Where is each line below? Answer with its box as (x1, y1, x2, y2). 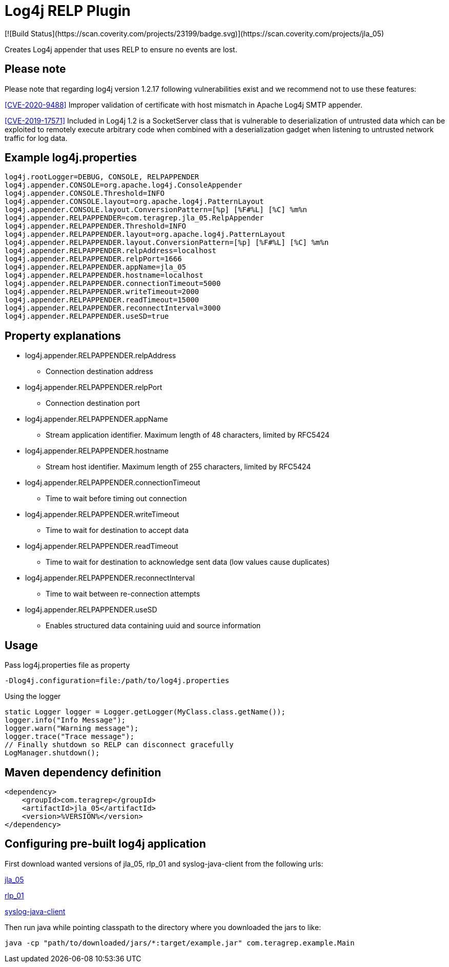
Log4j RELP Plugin (5, 2, 131, 19)
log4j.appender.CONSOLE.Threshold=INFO (5, 189, 165, 198)
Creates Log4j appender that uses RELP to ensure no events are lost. (5, 45, 237, 54)
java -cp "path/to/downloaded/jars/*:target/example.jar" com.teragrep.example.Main (5, 938, 355, 947)
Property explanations (5, 329, 121, 342)
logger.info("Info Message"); (5, 716, 126, 725)
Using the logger (5, 692, 61, 701)
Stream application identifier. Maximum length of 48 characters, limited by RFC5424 (46, 430, 330, 440)
